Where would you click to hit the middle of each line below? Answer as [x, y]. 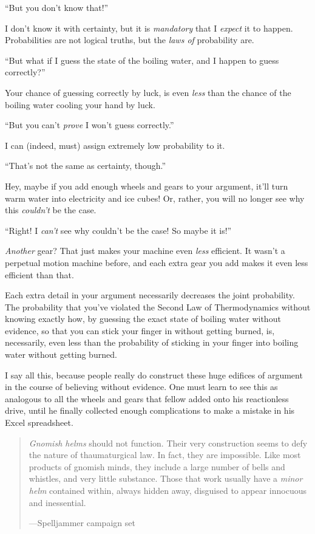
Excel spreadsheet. [39, 423]
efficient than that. [39, 274]
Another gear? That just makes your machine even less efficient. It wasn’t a [145, 251]
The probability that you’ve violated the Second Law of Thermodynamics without [158, 306]
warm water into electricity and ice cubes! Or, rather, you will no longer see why [155, 198]
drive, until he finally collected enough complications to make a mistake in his [150, 410]
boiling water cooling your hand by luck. [80, 104]
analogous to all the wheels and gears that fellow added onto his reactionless [147, 398]
